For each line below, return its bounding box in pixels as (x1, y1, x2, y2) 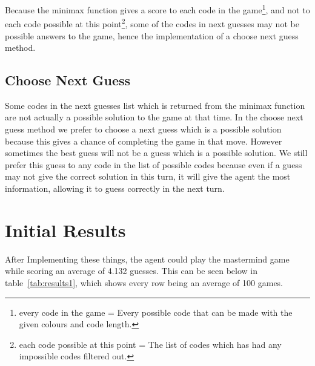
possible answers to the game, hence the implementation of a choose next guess (5, 29, 299, 42)
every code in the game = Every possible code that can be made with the (19, 306, 293, 318)
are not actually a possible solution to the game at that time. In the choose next (5, 111, 303, 123)
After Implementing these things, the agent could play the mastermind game (5, 252, 290, 265)
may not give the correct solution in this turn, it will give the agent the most (5, 170, 291, 183)
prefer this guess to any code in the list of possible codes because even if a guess (5, 158, 302, 171)
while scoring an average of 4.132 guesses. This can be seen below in (5, 264, 257, 277)
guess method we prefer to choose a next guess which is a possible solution (5, 123, 282, 136)
